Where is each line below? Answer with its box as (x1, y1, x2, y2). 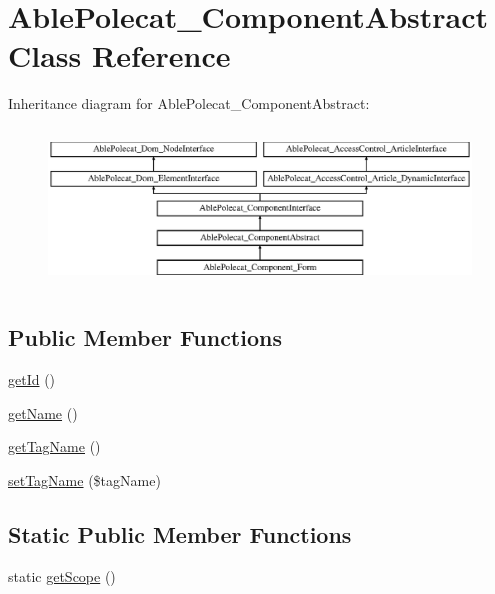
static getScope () (8, 565, 116, 586)
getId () (8, 369, 56, 390)
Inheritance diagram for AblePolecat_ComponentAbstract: (8, 93, 370, 114)
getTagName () (8, 436, 101, 457)
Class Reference (8, 35, 231, 76)
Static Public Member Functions (8, 518, 352, 549)
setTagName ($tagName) (8, 469, 161, 490)
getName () (8, 402, 78, 423)
